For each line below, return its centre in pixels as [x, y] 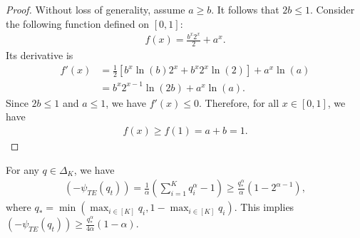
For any [22, 169]
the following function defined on [78, 23]
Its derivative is [40, 55]
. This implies [264, 207]
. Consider [332, 9]
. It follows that [245, 9]
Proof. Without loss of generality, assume [96, 9]
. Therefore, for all [239, 102]
